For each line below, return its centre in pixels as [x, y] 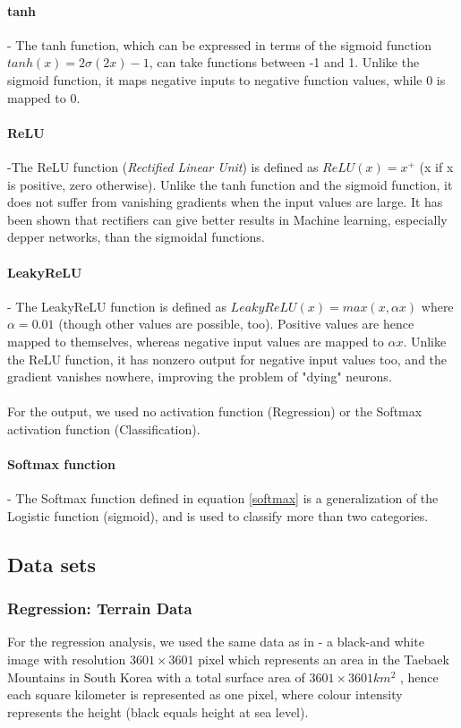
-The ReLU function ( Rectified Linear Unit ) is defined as [163, 166]
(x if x [436, 166]
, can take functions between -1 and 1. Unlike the [284, 62]
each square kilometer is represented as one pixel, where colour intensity [205, 694]
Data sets [51, 564]
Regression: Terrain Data [100, 608]
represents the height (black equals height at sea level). [158, 711]
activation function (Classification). [104, 428]
